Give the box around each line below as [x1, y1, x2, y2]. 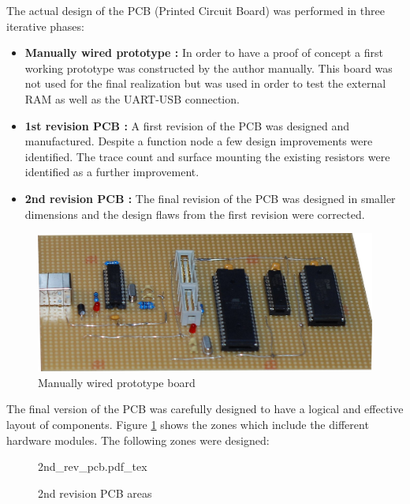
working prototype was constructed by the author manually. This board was [24, 59, 393, 76]
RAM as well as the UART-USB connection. [24, 90, 240, 107]
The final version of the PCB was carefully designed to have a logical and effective [6, 401, 404, 417]
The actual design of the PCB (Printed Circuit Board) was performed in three [6, 2, 385, 18]
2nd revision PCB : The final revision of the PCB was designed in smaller [24, 190, 396, 206]
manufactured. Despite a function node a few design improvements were [24, 133, 373, 149]
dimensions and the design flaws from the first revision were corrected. [24, 205, 365, 222]
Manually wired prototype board [38, 374, 196, 390]
